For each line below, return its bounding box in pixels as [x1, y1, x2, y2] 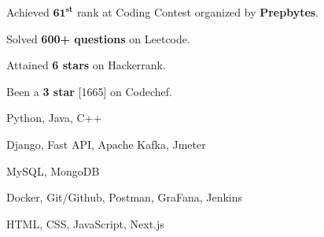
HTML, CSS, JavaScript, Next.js [6, 215, 164, 231]
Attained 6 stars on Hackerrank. [6, 57, 166, 73]
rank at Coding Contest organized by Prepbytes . [76, 4, 319, 20]
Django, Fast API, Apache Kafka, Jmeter [6, 135, 206, 152]
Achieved [6, 4, 50, 20]
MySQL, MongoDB [6, 162, 100, 179]
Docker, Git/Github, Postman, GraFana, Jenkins [6, 189, 243, 206]
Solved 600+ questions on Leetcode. [6, 30, 190, 46]
